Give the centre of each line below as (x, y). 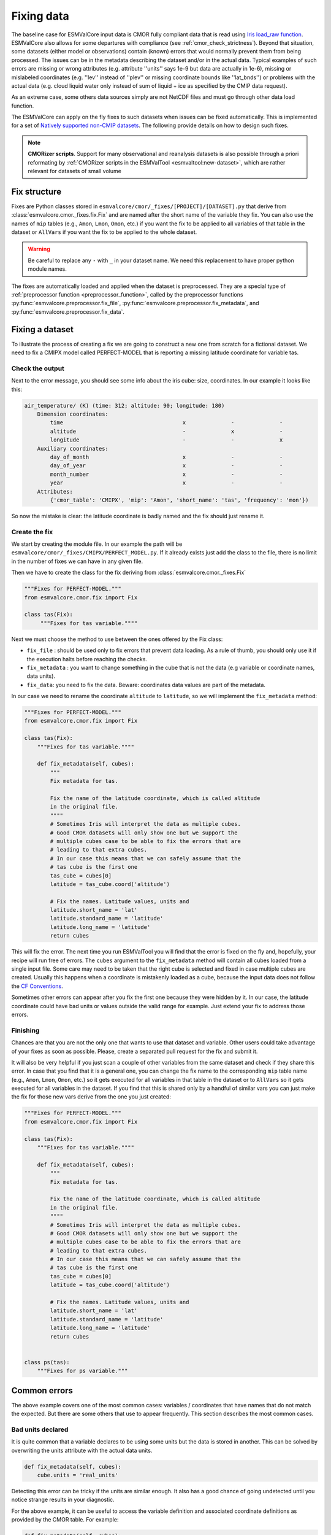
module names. (47, 269)
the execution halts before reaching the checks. (87, 659)
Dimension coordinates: (73, 414)
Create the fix (32, 532)
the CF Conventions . (37, 986)
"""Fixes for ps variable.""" (82, 1371)
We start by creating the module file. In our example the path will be (97, 544)
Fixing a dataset (42, 329)
